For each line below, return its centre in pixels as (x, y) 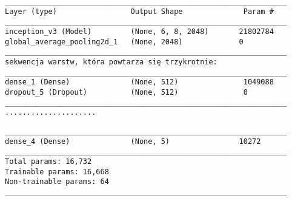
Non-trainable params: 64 (57, 182)
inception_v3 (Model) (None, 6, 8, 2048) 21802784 (139, 31)
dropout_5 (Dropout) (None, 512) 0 (126, 92)
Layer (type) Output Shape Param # (139, 11)
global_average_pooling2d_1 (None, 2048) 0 (124, 42)
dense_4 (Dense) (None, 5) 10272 (133, 141)
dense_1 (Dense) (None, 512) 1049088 (139, 82)
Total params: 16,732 (48, 161)
